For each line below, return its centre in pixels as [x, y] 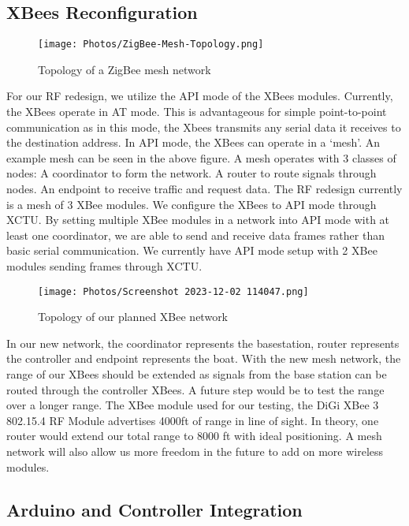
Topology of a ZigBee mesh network [125, 69]
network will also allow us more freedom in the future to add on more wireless [195, 451]
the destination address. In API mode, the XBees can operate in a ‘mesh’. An [193, 142]
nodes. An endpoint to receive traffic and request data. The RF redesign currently [204, 189]
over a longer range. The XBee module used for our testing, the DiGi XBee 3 [193, 405]
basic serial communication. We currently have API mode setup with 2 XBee [192, 250]
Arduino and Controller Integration [154, 509]
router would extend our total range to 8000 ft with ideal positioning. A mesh [194, 436]
